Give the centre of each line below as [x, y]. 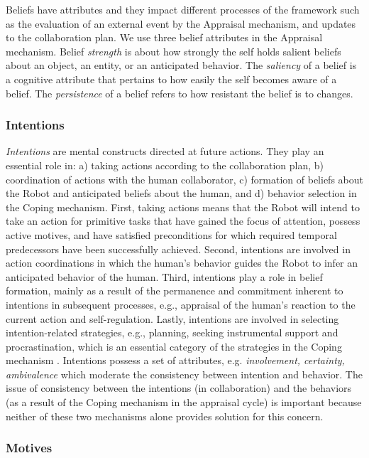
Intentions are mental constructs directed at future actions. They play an [165, 151]
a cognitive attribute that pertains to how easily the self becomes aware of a [171, 79]
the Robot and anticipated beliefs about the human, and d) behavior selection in [181, 193]
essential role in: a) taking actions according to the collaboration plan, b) [165, 165]
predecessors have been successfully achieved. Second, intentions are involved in [178, 249]
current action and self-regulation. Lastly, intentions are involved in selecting [172, 318]
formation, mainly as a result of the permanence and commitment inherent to [175, 291]
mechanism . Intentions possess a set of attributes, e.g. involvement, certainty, [175, 360]
